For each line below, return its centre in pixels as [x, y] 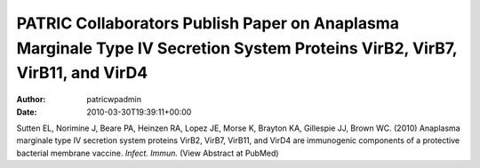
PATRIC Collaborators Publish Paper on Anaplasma [208, 23]
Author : [31, 100]
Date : [27, 112]
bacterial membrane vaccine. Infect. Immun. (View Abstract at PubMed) [148, 153]
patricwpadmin [114, 100]
